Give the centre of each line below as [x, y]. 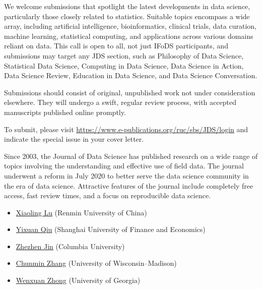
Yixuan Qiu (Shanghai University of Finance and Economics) [111, 229]
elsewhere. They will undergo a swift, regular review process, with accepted [120, 102]
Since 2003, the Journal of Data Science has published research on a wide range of [131, 156]
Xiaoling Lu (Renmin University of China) [81, 212]
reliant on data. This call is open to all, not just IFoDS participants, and [116, 46]
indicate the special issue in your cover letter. [74, 139]
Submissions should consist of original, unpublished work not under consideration [130, 92]
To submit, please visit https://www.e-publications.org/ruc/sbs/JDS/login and [126, 129]
